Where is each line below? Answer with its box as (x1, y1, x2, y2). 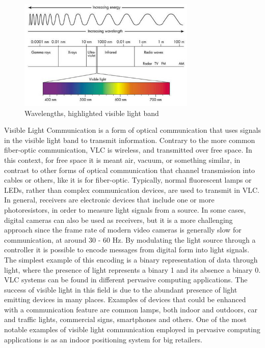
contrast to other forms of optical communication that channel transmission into (4, 164, 255, 175)
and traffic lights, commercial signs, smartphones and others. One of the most (4, 314, 247, 325)
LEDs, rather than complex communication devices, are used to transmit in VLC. (4, 184, 259, 195)
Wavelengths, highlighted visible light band (24, 107, 159, 118)
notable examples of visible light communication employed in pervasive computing (4, 324, 260, 335)
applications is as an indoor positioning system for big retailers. (4, 334, 202, 344)
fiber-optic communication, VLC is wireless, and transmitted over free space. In (4, 144, 252, 155)
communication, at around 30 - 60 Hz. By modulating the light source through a (4, 234, 256, 245)
